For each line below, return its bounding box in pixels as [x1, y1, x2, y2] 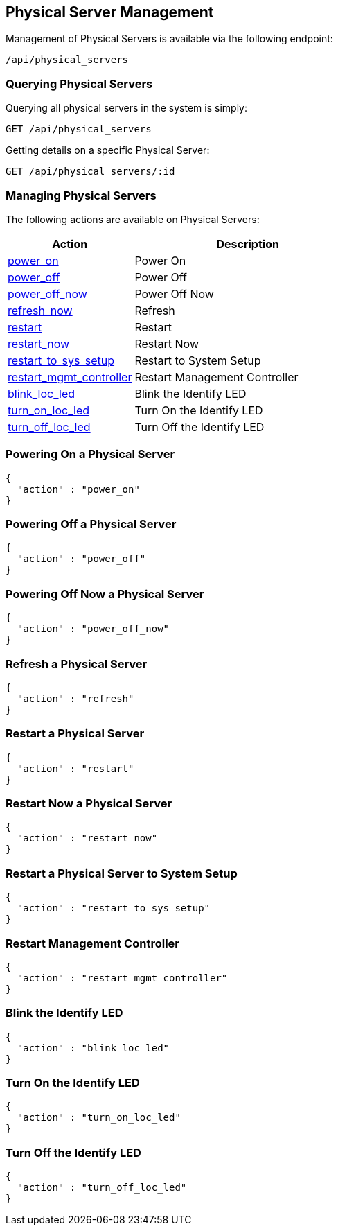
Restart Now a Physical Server [6, 796, 172, 811]
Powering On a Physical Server [6, 447, 175, 462]
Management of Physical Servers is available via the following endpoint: [6, 33, 333, 45]
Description [216, 236, 279, 251]
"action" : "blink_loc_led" [17, 1042, 170, 1054]
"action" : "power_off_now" [17, 623, 170, 635]
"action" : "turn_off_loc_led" [17, 1182, 187, 1194]
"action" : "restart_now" [17, 832, 158, 844]
